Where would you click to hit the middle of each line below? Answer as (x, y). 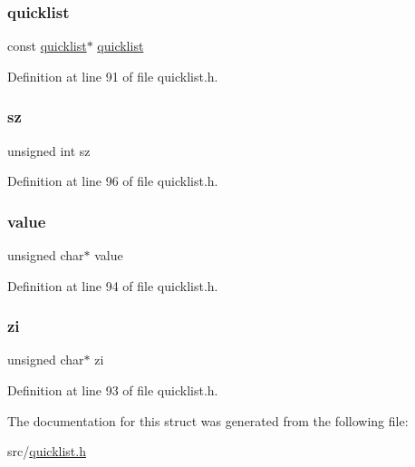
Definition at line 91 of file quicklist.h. (113, 76)
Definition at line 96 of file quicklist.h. (113, 181)
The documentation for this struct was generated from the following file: (208, 420)
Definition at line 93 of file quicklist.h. (113, 390)
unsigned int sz (49, 150)
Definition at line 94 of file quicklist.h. (113, 285)
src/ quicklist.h (47, 451)
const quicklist (47, 46)
